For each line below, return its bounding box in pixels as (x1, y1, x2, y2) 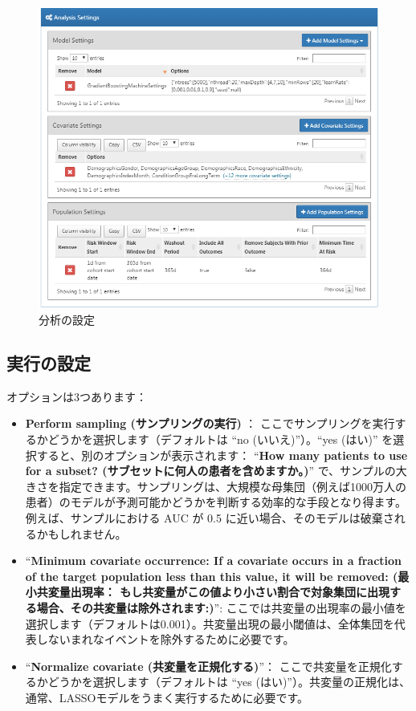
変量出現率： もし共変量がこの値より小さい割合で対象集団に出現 (47, 583, 389, 600)
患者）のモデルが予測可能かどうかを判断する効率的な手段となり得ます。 (25, 494, 406, 510)
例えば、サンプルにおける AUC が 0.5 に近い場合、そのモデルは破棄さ (25, 509, 394, 526)
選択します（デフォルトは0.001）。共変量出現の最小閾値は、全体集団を (25, 615, 394, 632)
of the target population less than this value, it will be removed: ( (25, 567, 398, 584)
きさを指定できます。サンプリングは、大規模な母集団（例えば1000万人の (25, 477, 406, 494)
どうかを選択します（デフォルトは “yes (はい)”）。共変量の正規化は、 (47, 673, 410, 690)
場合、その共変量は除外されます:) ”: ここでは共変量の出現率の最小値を (36, 599, 406, 616)
